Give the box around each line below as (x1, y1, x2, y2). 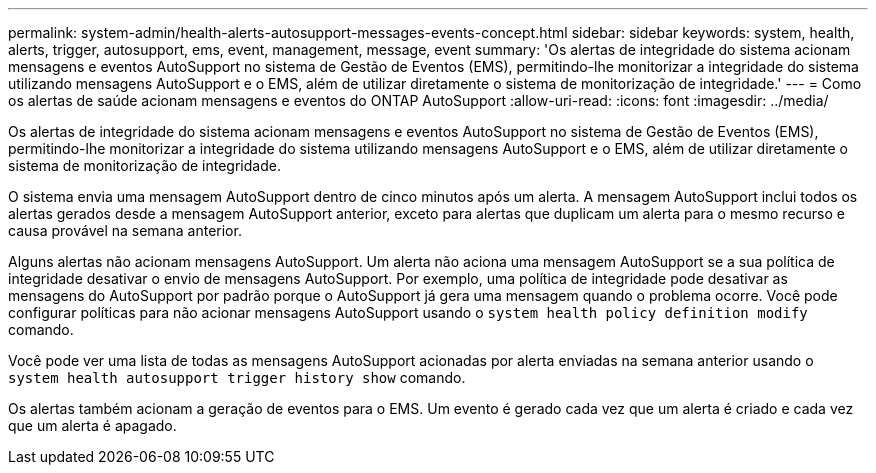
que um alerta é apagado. (8, 417, 177, 434)
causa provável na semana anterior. (8, 222, 242, 239)
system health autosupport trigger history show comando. (8, 369, 466, 386)
